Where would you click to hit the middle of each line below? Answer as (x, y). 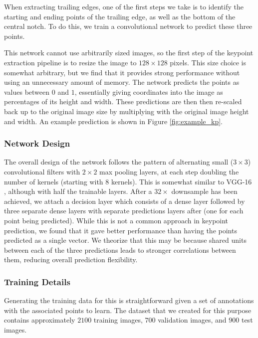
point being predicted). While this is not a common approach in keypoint (116, 220)
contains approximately (40, 320)
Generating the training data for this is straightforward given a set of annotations (129, 300)
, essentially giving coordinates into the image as (149, 91)
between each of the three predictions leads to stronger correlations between (120, 250)
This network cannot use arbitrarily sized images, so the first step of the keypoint (129, 53)
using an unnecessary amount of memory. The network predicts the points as (122, 82)
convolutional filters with (42, 171)
